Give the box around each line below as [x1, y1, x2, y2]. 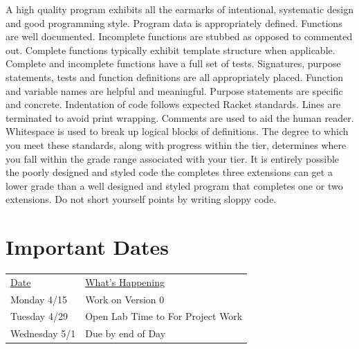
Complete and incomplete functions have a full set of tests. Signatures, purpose [6, 56, 341, 71]
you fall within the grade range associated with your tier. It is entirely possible [6, 151, 340, 165]
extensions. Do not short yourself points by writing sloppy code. [6, 192, 277, 206]
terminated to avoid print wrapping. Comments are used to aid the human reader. [6, 110, 354, 125]
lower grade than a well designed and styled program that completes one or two [6, 178, 343, 193]
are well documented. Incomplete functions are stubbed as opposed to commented [6, 29, 353, 44]
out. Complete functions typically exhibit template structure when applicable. [6, 42, 335, 57]
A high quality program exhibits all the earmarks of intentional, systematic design [6, 2, 354, 16]
